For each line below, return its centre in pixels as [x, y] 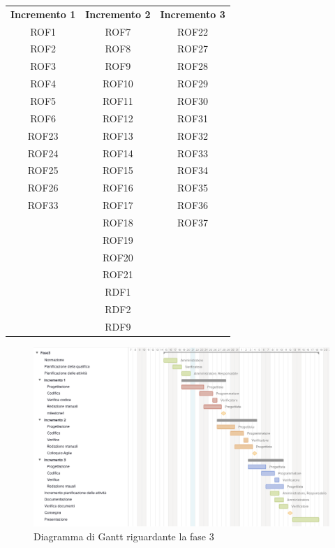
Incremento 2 [118, 14]
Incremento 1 [43, 14]
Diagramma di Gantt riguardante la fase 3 [124, 536]
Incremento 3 [193, 14]
